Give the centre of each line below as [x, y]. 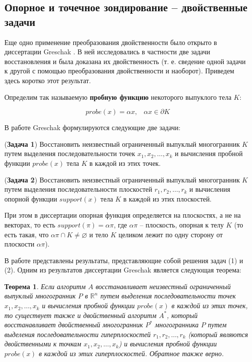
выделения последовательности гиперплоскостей [78, 334]
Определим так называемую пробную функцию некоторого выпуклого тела [118, 97]
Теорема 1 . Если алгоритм [45, 286]
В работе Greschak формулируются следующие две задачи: [92, 127]
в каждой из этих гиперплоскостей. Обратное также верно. [131, 353]
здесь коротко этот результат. [48, 80]
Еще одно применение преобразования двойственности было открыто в [111, 42]
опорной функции [31, 198]
